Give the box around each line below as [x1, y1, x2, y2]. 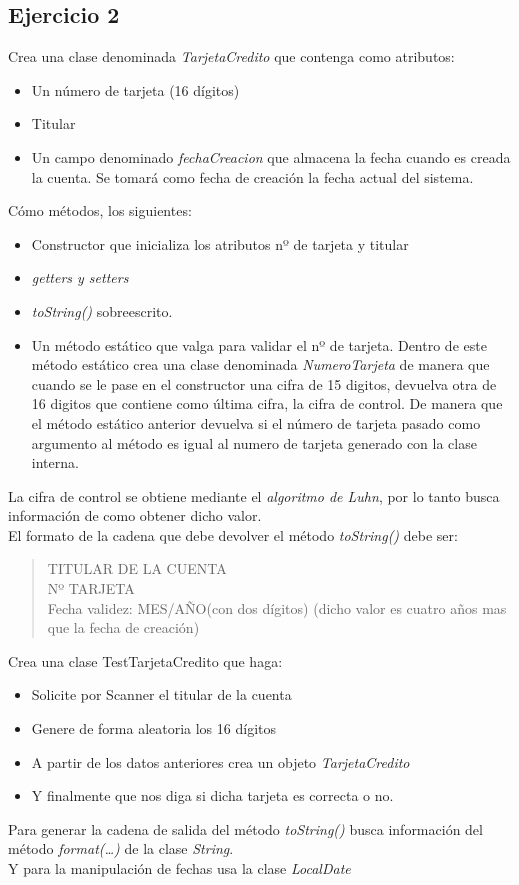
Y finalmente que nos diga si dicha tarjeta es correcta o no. [31, 785, 394, 806]
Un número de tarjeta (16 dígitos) [31, 79, 240, 100]
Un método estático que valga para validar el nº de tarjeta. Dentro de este [31, 334, 487, 355]
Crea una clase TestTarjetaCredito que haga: [8, 650, 283, 671]
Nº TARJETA [47, 578, 135, 599]
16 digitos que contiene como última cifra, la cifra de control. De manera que [31, 393, 503, 414]
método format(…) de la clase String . [8, 838, 234, 859]
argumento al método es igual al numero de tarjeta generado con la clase [31, 432, 477, 453]
